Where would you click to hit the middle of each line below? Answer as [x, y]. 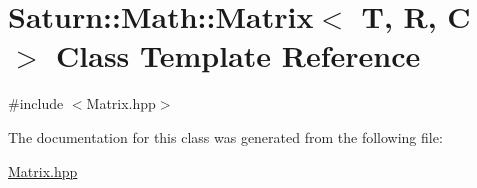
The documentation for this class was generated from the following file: [225, 136]
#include [36, 103]
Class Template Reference [238, 55]
